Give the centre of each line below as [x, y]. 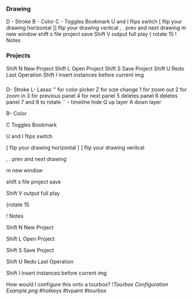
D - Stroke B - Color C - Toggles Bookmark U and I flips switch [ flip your [94, 22]
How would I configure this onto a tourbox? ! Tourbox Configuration [87, 284]
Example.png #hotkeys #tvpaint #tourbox [56, 291]
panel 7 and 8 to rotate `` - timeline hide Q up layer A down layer [84, 102]
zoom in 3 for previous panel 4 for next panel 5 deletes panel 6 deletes [92, 95]
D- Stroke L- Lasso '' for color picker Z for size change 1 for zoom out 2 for [96, 89]
